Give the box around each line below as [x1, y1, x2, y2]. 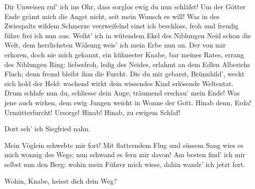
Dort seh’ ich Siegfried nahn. [4, 123, 90, 134]
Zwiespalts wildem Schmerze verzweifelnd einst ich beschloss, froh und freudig [4, 21, 239, 31]
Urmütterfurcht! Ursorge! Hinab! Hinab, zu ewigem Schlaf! [4, 107, 180, 117]
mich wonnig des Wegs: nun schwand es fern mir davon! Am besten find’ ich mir [4, 149, 245, 160]
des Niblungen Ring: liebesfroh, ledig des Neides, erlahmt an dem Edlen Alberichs [4, 59, 251, 69]
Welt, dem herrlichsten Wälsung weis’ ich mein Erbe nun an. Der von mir [4, 40, 226, 50]
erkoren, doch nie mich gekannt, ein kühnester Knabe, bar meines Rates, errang [4, 49, 244, 59]
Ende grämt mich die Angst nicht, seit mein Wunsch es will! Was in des [4, 11, 220, 21]
